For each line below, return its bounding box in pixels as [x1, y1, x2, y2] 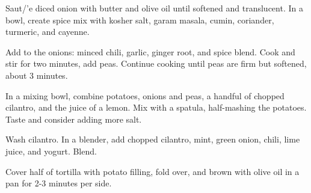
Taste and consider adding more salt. [5, 112, 142, 125]
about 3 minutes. [5, 69, 68, 81]
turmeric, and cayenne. [5, 25, 90, 38]
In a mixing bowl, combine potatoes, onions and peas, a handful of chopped [5, 89, 285, 102]
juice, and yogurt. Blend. [5, 144, 97, 157]
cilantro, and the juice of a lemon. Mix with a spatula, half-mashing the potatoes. [5, 101, 307, 114]
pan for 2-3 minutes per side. [5, 177, 112, 189]
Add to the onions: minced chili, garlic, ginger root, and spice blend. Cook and [5, 45, 295, 58]
